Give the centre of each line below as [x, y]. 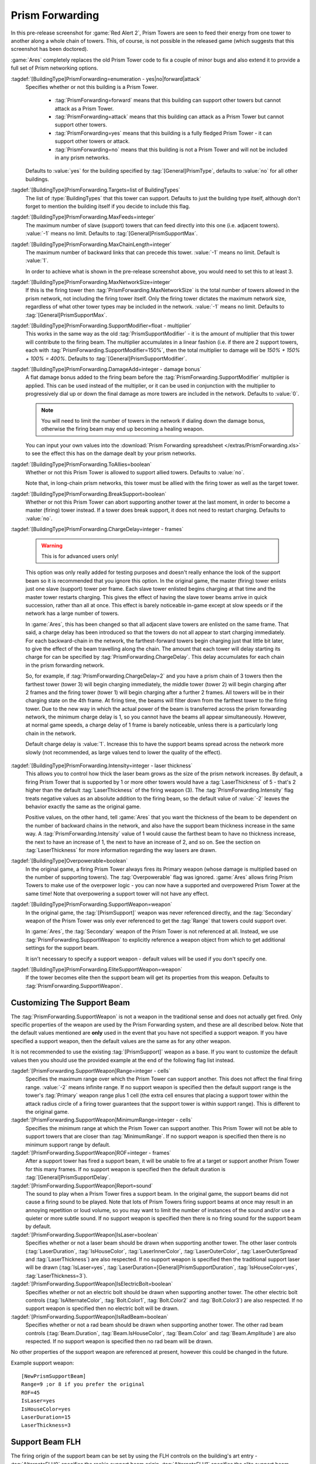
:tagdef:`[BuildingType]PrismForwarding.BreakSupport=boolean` [89, 494]
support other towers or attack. [92, 141]
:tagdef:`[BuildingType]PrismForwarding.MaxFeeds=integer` [83, 217]
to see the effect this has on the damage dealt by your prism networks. [111, 453]
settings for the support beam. [62, 948]
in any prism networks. [82, 158]
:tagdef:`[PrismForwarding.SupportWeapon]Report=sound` [82, 1185]
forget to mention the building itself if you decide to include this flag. [108, 206]
